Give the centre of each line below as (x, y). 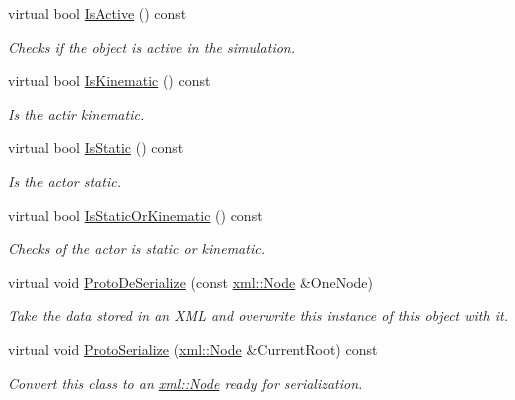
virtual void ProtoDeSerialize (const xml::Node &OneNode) (191, 281)
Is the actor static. (64, 180)
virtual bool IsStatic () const (96, 147)
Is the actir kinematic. (76, 113)
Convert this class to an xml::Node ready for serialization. (185, 382)
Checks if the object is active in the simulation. (151, 46)
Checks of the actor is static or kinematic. (136, 248)
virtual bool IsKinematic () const (109, 80)
